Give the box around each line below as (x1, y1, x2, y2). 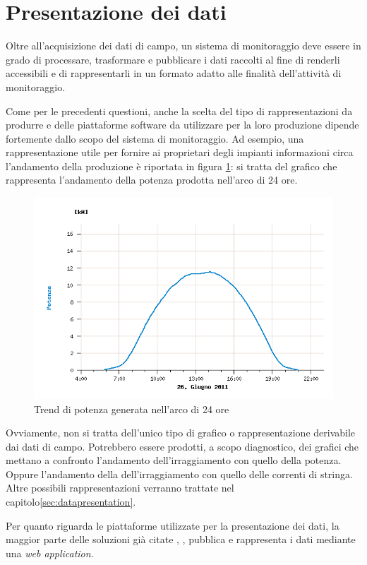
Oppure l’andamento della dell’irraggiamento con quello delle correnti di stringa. (6, 466, 353, 481)
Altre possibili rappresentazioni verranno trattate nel (6, 480, 234, 495)
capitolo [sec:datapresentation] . (6, 494, 136, 509)
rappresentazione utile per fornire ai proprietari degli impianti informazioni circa (6, 145, 354, 160)
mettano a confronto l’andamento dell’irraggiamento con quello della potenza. (6, 453, 342, 468)
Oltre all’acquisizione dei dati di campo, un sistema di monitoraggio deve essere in (6, 38, 361, 53)
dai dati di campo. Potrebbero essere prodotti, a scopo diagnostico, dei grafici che (6, 439, 359, 453)
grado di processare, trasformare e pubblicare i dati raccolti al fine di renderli (6, 52, 340, 66)
